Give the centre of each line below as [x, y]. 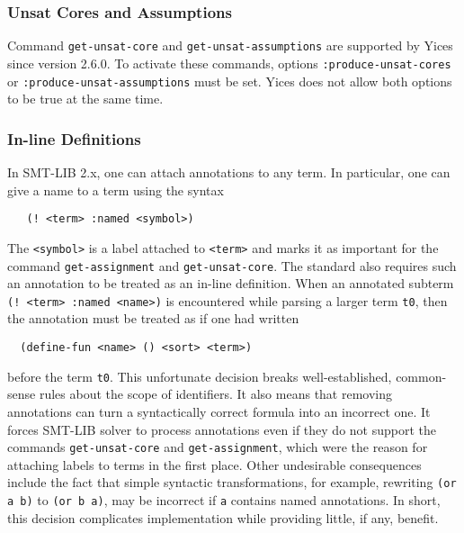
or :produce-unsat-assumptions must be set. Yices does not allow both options [230, 81]
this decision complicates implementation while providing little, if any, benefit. [223, 517]
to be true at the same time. [85, 99]
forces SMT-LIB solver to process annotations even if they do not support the [222, 429]
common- [421, 376]
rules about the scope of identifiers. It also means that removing [216, 394]
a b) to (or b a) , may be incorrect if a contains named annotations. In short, [224, 500]
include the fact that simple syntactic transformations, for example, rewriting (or [232, 482]
